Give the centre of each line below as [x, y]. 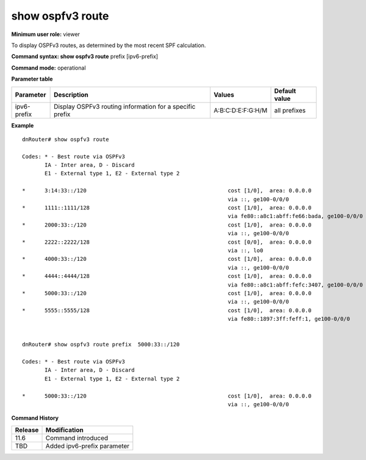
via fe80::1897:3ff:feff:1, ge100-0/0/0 [289, 319]
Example [23, 125]
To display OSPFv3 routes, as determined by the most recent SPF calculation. [109, 45]
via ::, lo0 [246, 250]
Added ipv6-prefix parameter [88, 446]
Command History [35, 418]
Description [71, 95]
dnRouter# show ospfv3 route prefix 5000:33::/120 [101, 345]
